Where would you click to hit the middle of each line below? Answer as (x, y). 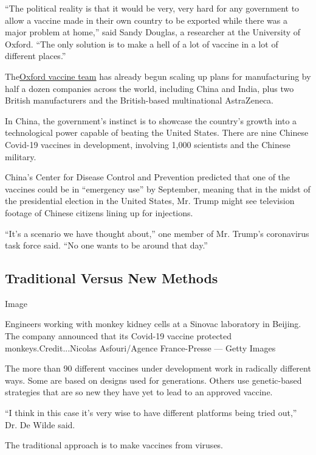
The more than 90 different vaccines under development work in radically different (158, 368)
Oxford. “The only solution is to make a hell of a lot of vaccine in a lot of (142, 44)
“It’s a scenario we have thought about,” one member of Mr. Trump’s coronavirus (157, 233)
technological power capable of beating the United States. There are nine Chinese (157, 132)
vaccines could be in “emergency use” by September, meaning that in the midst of (158, 189)
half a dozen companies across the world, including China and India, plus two (149, 88)
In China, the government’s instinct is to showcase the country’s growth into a (151, 120)
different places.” (36, 56)
